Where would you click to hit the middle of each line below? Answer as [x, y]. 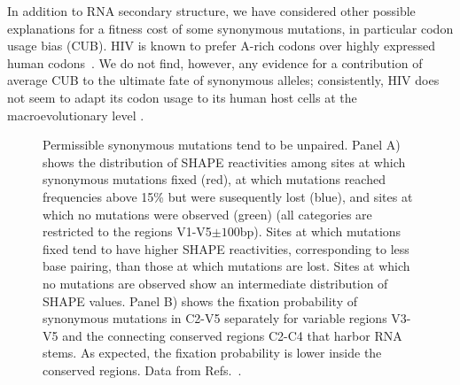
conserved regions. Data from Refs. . [142, 370]
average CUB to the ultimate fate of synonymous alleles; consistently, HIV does [223, 80]
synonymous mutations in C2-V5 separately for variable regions [215, 318]
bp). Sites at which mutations [320, 231]
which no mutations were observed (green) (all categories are [207, 214]
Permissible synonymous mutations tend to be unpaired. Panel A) [222, 145]
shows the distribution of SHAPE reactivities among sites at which [224, 162]
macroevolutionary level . [76, 115]
